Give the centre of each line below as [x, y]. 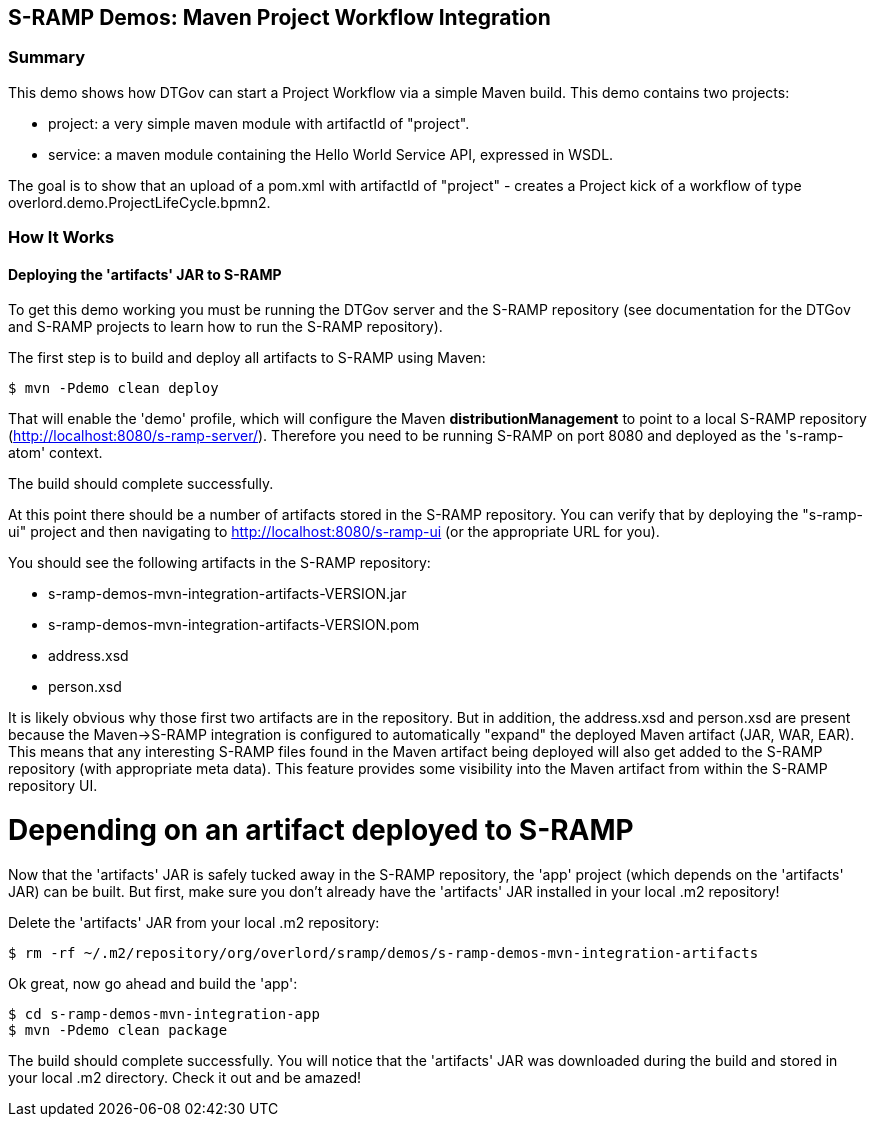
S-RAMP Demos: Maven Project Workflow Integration [279, 17]
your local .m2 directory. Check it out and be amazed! [185, 1077]
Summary [47, 57]
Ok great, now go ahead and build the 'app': [153, 983]
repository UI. [53, 786]
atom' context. [55, 453]
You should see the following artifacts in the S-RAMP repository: [219, 563]
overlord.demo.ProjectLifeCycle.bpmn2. [139, 202]
